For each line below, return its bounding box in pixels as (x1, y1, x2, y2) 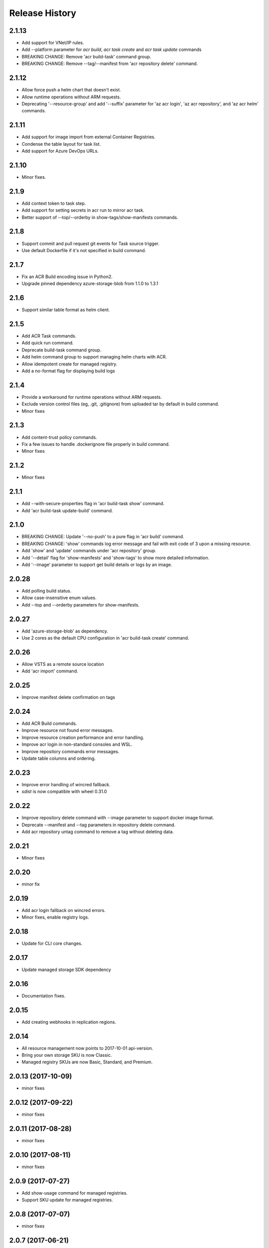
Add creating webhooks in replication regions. (21, 1019, 117, 1025)
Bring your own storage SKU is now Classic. (21, 1052, 112, 1058)
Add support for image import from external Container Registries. (21, 134, 156, 140)
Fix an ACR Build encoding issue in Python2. (21, 274, 113, 280)
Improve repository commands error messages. (21, 748, 120, 754)
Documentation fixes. (21, 992, 66, 998)
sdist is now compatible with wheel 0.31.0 (21, 789, 107, 795)
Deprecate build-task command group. (21, 347, 102, 353)
